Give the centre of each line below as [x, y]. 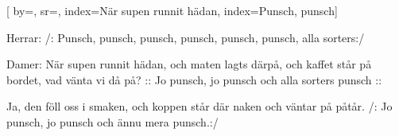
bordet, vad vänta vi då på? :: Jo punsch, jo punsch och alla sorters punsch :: [194, 79]
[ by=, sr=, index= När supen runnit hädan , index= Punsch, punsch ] [172, 10]
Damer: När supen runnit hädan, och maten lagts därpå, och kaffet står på [189, 64]
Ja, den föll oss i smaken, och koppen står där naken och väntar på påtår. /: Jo [199, 106]
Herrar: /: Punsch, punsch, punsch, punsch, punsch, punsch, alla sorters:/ [186, 37]
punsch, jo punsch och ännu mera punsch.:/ [112, 121]
